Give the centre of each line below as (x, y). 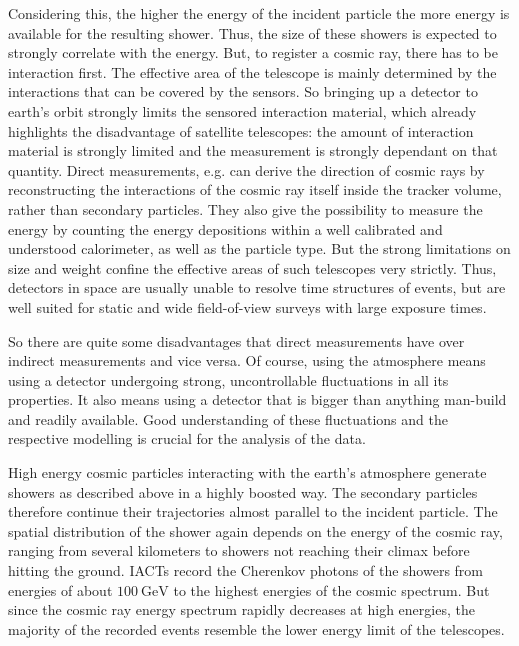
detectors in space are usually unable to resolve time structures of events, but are (257, 287)
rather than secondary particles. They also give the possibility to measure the (245, 208)
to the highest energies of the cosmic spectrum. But (331, 589)
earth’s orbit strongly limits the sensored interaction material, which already (242, 110)
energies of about (60, 589)
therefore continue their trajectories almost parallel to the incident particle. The (253, 511)
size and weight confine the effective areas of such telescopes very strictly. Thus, (252, 267)
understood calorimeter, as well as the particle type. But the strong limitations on (259, 248)
